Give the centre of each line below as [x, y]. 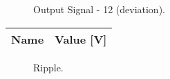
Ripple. [48, 67]
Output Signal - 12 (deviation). [99, 9]
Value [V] [81, 39]
